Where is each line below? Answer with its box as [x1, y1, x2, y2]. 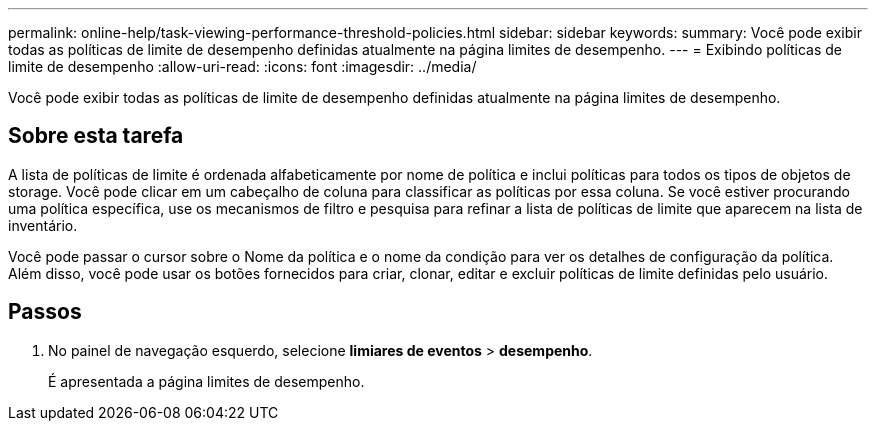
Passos [8, 299, 82, 325]
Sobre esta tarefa [8, 123, 184, 149]
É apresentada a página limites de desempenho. [48, 372, 365, 390]
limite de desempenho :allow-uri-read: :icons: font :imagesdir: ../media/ [8, 58, 477, 75]
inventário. [8, 216, 78, 234]
